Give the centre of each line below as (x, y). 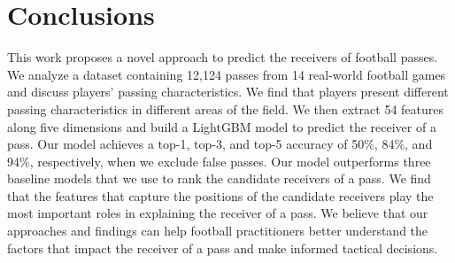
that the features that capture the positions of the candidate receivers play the (220, 195)
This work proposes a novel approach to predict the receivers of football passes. (223, 57)
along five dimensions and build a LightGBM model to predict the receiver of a (222, 126)
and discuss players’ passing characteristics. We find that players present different (228, 92)
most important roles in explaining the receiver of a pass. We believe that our (218, 213)
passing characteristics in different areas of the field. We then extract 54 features (225, 108)
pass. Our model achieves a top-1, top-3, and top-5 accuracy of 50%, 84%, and (220, 144)
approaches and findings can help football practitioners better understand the (218, 231)
